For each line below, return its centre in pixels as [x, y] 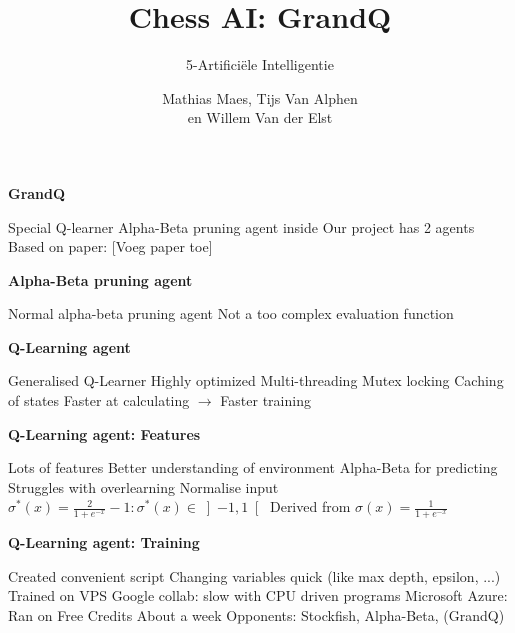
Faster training [265, 400]
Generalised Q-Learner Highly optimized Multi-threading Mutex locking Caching [256, 380]
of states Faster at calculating [99, 400]
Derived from [310, 506]
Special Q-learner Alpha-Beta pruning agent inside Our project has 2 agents [241, 226]
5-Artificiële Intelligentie [260, 64]
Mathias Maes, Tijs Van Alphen [260, 97]
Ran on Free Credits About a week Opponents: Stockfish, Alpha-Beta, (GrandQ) [256, 615]
